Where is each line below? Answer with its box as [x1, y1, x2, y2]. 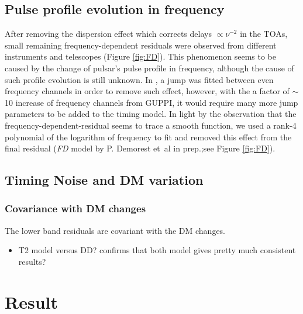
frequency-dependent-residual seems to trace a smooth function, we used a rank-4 [5, 119, 297, 131]
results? [18, 255, 46, 267]
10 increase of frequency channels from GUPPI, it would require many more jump [5, 96, 298, 108]
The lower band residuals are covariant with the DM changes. [5, 224, 226, 236]
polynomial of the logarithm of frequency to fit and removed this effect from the [5, 130, 292, 143]
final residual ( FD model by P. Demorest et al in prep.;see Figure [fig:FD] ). [5, 142, 276, 154]
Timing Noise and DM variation [5, 171, 204, 189]
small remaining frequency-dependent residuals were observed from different [5, 39, 277, 51]
